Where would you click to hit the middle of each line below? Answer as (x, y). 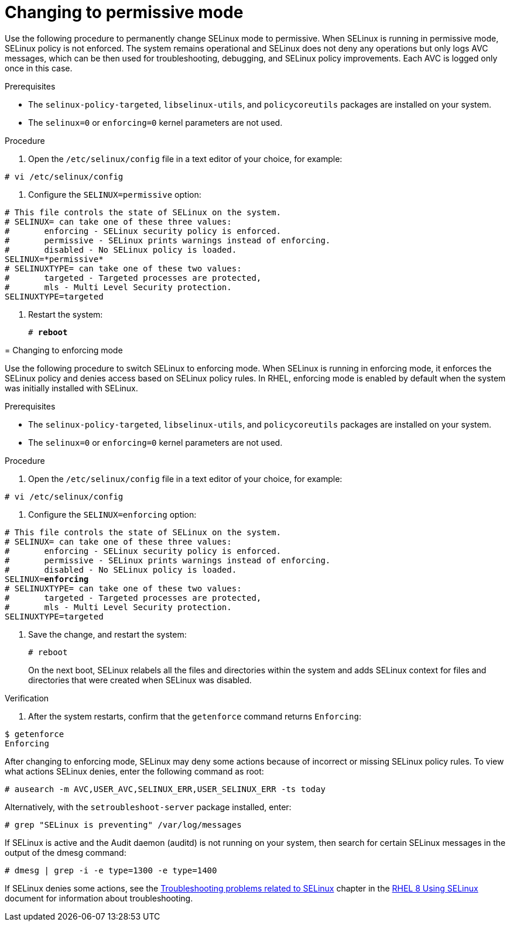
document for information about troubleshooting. (99, 898)
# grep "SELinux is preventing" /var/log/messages (123, 825)
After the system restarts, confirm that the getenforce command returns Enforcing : (195, 716)
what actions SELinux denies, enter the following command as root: (134, 771)
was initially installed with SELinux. (71, 388)
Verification (27, 698)
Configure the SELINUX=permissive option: (115, 194)
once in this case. (39, 68)
